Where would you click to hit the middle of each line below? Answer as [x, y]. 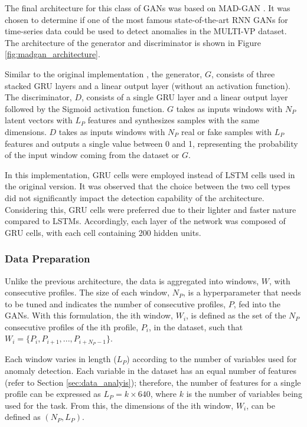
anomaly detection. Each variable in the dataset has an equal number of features [151, 370]
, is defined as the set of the [236, 315]
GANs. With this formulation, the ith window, [89, 315]
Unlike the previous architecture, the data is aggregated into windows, [132, 280]
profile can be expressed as [53, 394]
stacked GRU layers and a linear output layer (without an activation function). [148, 85]
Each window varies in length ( [61, 359]
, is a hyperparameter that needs [242, 292]
